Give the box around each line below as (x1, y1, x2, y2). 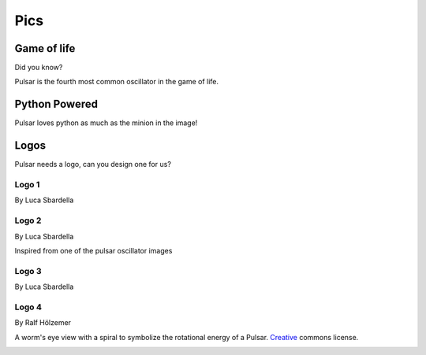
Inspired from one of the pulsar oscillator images (14, 246, 173, 255)
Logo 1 (14, 179, 40, 190)
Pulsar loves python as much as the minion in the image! (14, 118, 198, 128)
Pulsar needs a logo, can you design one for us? (14, 160, 171, 169)
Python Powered (14, 98, 99, 111)
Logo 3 (14, 265, 43, 276)
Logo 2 (14, 215, 42, 226)
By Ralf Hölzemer (14, 318, 71, 327)
